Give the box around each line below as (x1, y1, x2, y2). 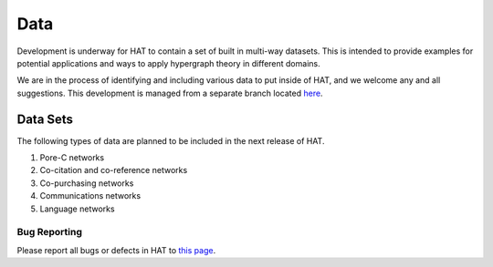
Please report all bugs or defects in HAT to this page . (16, 244, 216, 255)
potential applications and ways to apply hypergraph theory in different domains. (16, 57, 320, 68)
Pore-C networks (39, 152, 105, 163)
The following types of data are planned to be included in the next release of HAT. (16, 135, 325, 146)
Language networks (39, 203, 115, 214)
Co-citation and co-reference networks (39, 165, 188, 176)
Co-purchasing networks (39, 178, 134, 189)
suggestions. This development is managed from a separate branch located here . (16, 87, 323, 98)
